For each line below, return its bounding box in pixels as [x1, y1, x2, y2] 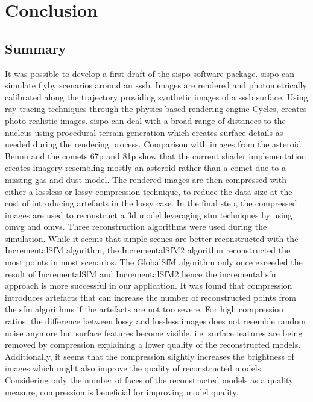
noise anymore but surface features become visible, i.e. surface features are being [5, 326, 303, 339]
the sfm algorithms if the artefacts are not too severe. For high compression [5, 303, 284, 315]
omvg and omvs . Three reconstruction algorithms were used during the [5, 220, 267, 233]
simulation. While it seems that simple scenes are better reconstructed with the [5, 232, 299, 244]
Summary [5, 39, 66, 57]
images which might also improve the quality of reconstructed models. [5, 362, 264, 374]
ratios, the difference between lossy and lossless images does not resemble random [5, 315, 306, 327]
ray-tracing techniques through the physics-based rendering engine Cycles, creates [5, 102, 307, 115]
